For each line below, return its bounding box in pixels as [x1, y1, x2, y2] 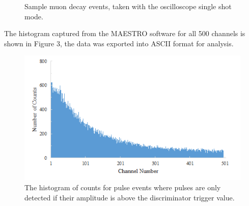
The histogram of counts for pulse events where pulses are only [24, 182, 221, 192]
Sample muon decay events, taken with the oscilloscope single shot [24, 1, 232, 11]
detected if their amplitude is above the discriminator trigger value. [24, 192, 235, 202]
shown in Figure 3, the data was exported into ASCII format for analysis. [4, 38, 234, 48]
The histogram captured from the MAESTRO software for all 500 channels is [4, 28, 245, 39]
